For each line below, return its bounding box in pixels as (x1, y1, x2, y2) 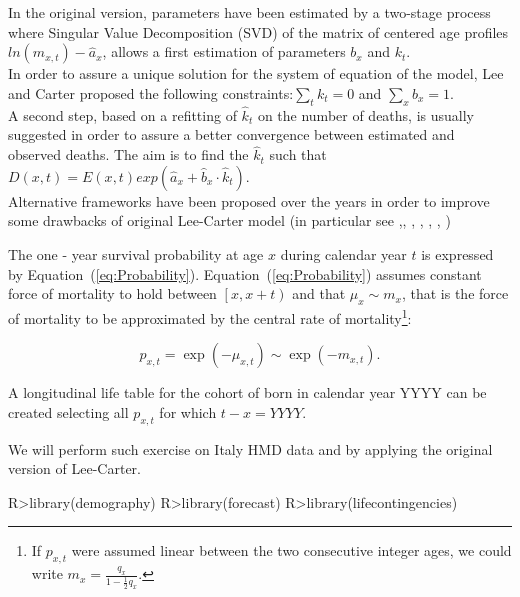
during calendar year (280, 243, 407, 264)
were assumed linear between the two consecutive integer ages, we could (71, 540, 512, 561)
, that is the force (401, 283, 509, 304)
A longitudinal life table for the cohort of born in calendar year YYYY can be (8, 382, 487, 403)
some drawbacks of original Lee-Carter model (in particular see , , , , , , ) (8, 210, 451, 231)
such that (269, 144, 327, 165)
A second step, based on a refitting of (8, 104, 237, 125)
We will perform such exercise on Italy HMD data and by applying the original (8, 438, 493, 459)
